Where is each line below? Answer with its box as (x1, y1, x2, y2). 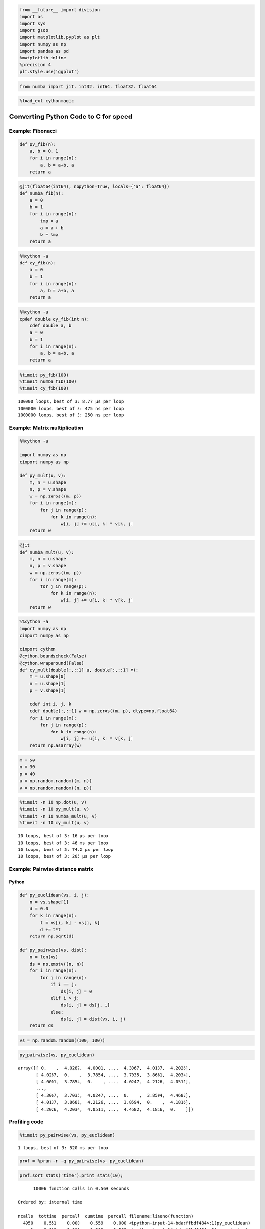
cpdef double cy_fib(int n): (19, 316, 90, 322)
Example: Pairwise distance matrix (9, 866, 93, 873)
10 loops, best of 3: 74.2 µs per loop (18, 847, 114, 852)
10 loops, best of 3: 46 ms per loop (18, 840, 109, 846)
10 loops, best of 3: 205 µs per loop (18, 853, 111, 859)
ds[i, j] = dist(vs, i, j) (60, 1016, 126, 1022)
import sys (19, 21, 46, 27)
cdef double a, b (29, 322, 72, 328)
